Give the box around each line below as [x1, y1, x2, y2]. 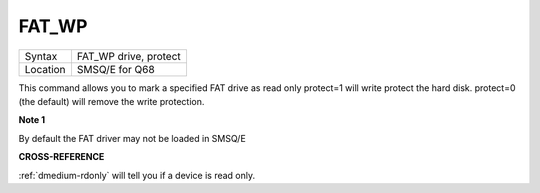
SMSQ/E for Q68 [76, 62, 155, 76]
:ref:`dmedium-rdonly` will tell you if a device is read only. [18, 169, 256, 181]
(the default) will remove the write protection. [18, 95, 205, 107]
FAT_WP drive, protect [76, 49, 182, 63]
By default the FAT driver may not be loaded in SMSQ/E [18, 132, 247, 144]
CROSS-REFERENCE [18, 151, 105, 163]
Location [24, 62, 66, 76]
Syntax [24, 49, 58, 63]
